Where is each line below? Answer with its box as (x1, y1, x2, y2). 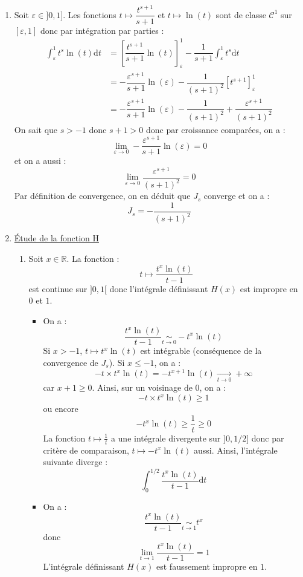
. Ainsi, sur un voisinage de (92, 381, 193, 394)
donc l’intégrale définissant (109, 282, 208, 295)
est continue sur (28, 282, 88, 295)
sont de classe (215, 8, 266, 21)
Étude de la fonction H (14, 232, 100, 244)
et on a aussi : (14, 154, 66, 167)
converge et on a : (203, 189, 270, 202)
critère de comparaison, (43, 443, 129, 456)
